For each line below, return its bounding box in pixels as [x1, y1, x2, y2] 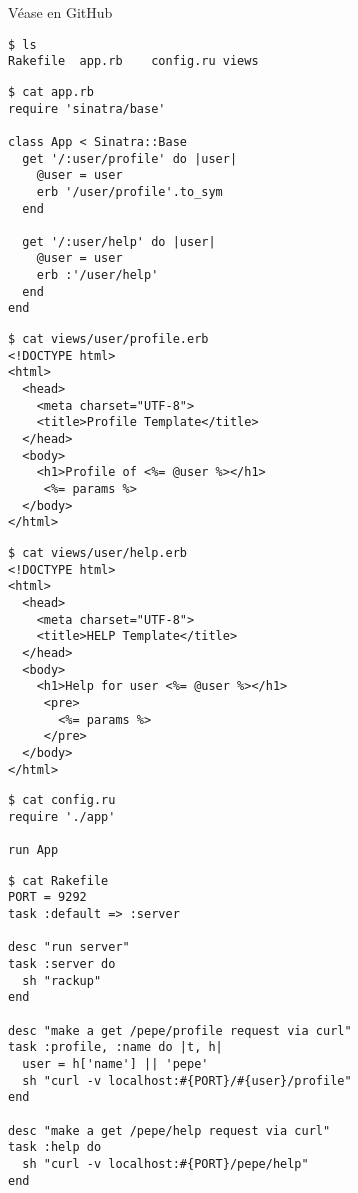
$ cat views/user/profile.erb [8, 332, 209, 347]
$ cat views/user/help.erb [8, 545, 187, 560]
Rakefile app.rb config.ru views [8, 54, 259, 69]
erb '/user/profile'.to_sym [36, 184, 223, 199]
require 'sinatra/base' [8, 101, 166, 116]
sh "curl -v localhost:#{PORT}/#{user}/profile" [22, 1073, 352, 1088]
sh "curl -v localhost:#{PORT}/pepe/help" [22, 1156, 309, 1171]
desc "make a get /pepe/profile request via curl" [8, 1023, 352, 1038]
